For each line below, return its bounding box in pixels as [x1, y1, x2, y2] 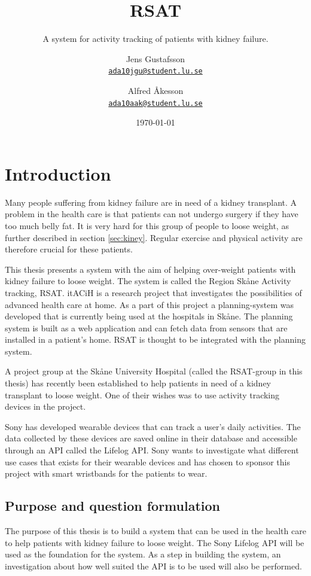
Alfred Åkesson [127, 84, 184, 96]
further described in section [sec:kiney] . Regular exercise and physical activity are [5, 231, 303, 243]
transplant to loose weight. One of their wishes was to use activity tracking [5, 388, 280, 401]
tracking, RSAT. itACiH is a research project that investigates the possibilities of [5, 286, 302, 298]
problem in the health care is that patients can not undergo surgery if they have [5, 208, 298, 220]
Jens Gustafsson [126, 52, 185, 65]
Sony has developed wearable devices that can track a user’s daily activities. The [5, 420, 301, 432]
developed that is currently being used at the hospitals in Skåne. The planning [5, 310, 293, 322]
